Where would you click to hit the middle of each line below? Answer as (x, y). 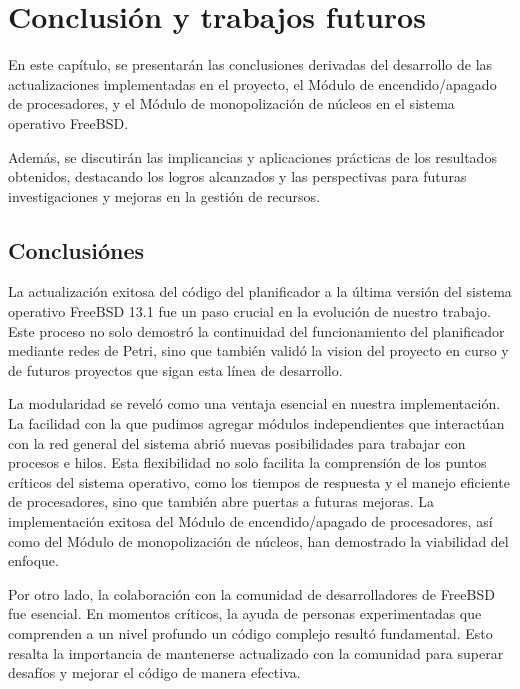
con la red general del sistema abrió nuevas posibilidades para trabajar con (237, 442)
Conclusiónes (76, 249)
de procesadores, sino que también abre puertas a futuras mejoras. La (221, 501)
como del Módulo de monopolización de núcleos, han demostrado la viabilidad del (258, 540)
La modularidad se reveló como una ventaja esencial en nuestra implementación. (254, 403)
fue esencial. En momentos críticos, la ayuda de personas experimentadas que (245, 613)
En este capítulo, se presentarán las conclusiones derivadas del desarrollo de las (250, 64)
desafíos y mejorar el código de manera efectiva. (154, 672)
